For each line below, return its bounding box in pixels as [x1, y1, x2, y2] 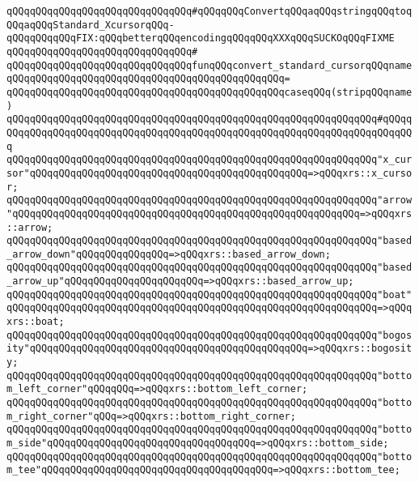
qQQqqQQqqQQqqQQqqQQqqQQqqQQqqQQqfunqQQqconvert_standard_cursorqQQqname [6, 59, 413, 71]
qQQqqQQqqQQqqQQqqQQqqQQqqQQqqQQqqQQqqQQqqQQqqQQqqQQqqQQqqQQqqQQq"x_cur [6, 154, 413, 166]
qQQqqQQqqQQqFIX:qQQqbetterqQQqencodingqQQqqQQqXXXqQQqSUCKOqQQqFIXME [6, 32, 395, 45]
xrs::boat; [6, 316, 65, 328]
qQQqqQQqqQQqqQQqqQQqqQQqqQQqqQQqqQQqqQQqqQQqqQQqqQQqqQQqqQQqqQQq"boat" [6, 288, 413, 301]
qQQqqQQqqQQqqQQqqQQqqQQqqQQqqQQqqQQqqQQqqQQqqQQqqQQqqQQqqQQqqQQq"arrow [6, 194, 413, 207]
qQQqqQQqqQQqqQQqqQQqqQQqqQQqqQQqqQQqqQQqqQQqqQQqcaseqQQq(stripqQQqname [6, 86, 413, 98]
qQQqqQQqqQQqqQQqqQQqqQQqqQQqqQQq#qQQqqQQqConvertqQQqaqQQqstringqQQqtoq [6, 6, 413, 17]
